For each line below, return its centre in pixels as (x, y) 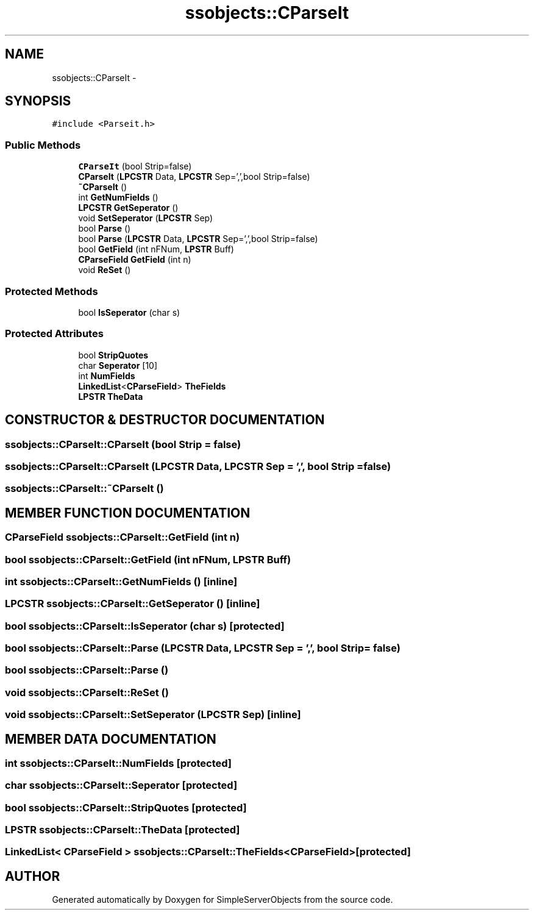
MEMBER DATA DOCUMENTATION (111, 739)
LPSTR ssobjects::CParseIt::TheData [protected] (123, 830)
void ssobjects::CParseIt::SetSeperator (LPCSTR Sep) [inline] (153, 715)
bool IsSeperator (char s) (129, 312)
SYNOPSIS (38, 101)
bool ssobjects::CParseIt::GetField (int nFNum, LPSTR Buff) (148, 559)
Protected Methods (52, 291)
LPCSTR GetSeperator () (128, 208)
